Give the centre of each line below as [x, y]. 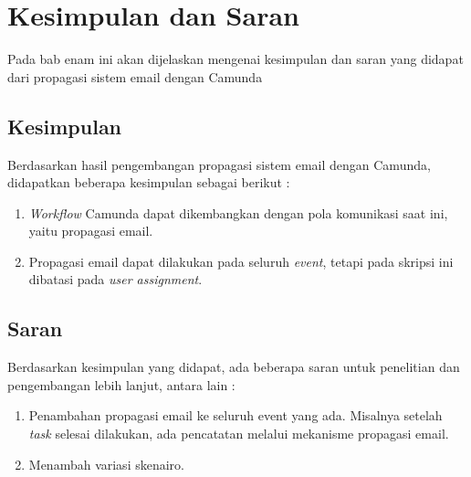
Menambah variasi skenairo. [106, 464]
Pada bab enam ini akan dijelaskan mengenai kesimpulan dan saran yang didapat [235, 59]
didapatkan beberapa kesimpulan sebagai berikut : [149, 182]
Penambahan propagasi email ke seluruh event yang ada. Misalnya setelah [235, 415]
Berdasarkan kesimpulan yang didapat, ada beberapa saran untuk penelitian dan [234, 367]
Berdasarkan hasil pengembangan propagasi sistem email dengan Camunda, [219, 164]
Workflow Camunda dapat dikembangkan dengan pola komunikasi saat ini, [238, 212]
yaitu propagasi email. [91, 231]
